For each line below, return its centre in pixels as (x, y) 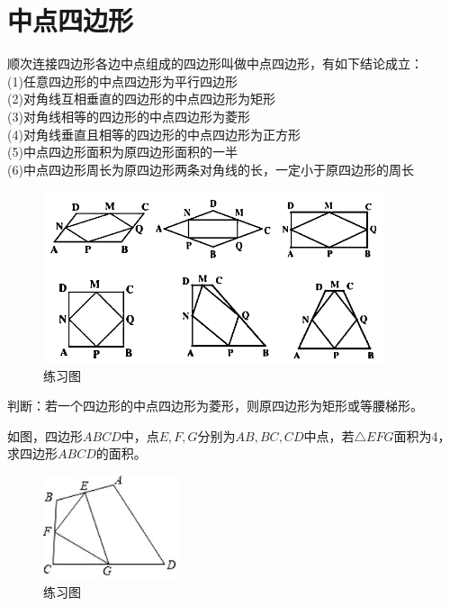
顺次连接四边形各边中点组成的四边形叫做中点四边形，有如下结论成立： (215, 63)
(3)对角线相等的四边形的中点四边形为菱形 (129, 116)
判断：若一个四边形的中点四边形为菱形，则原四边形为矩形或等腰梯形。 (215, 406)
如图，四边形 (45, 435)
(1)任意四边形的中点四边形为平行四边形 (122, 81)
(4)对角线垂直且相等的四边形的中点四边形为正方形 (154, 134)
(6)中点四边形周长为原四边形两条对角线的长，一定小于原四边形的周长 (211, 169)
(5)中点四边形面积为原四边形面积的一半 (122, 152)
